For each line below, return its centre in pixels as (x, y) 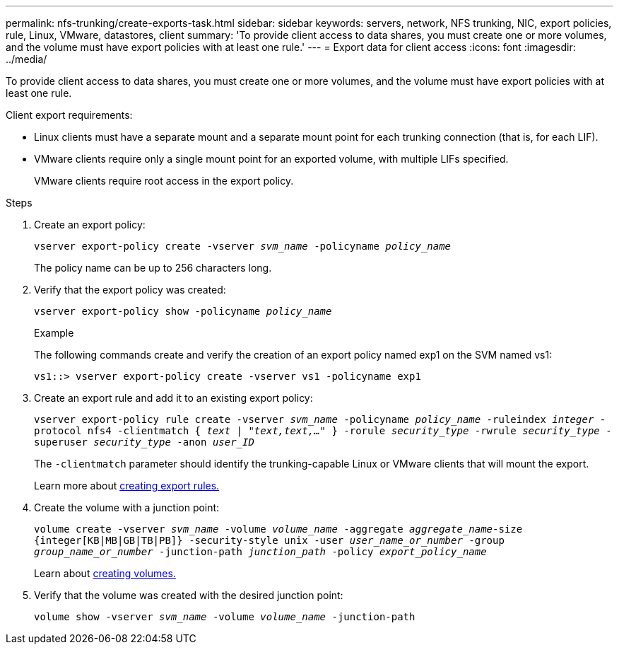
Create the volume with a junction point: (127, 507)
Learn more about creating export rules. (127, 486)
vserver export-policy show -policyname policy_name (183, 311)
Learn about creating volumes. (105, 573)
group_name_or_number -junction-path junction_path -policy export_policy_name (260, 552)
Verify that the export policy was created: (130, 290)
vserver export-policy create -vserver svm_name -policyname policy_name (243, 246)
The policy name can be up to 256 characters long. (153, 268)
